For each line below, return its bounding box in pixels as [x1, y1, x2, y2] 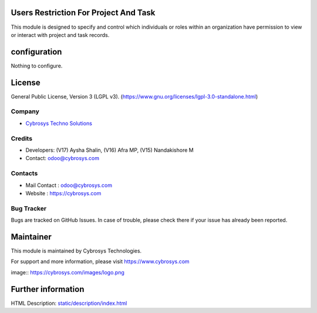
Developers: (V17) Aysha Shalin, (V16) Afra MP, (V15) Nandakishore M [25, 147, 194, 154]
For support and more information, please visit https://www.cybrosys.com [11, 258, 190, 265]
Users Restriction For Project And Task [11, 8, 156, 18]
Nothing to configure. [11, 62, 63, 69]
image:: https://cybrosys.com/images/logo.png [11, 268, 124, 275]
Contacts [11, 169, 38, 178]
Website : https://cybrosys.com [25, 189, 102, 196]
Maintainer [11, 232, 52, 241]
